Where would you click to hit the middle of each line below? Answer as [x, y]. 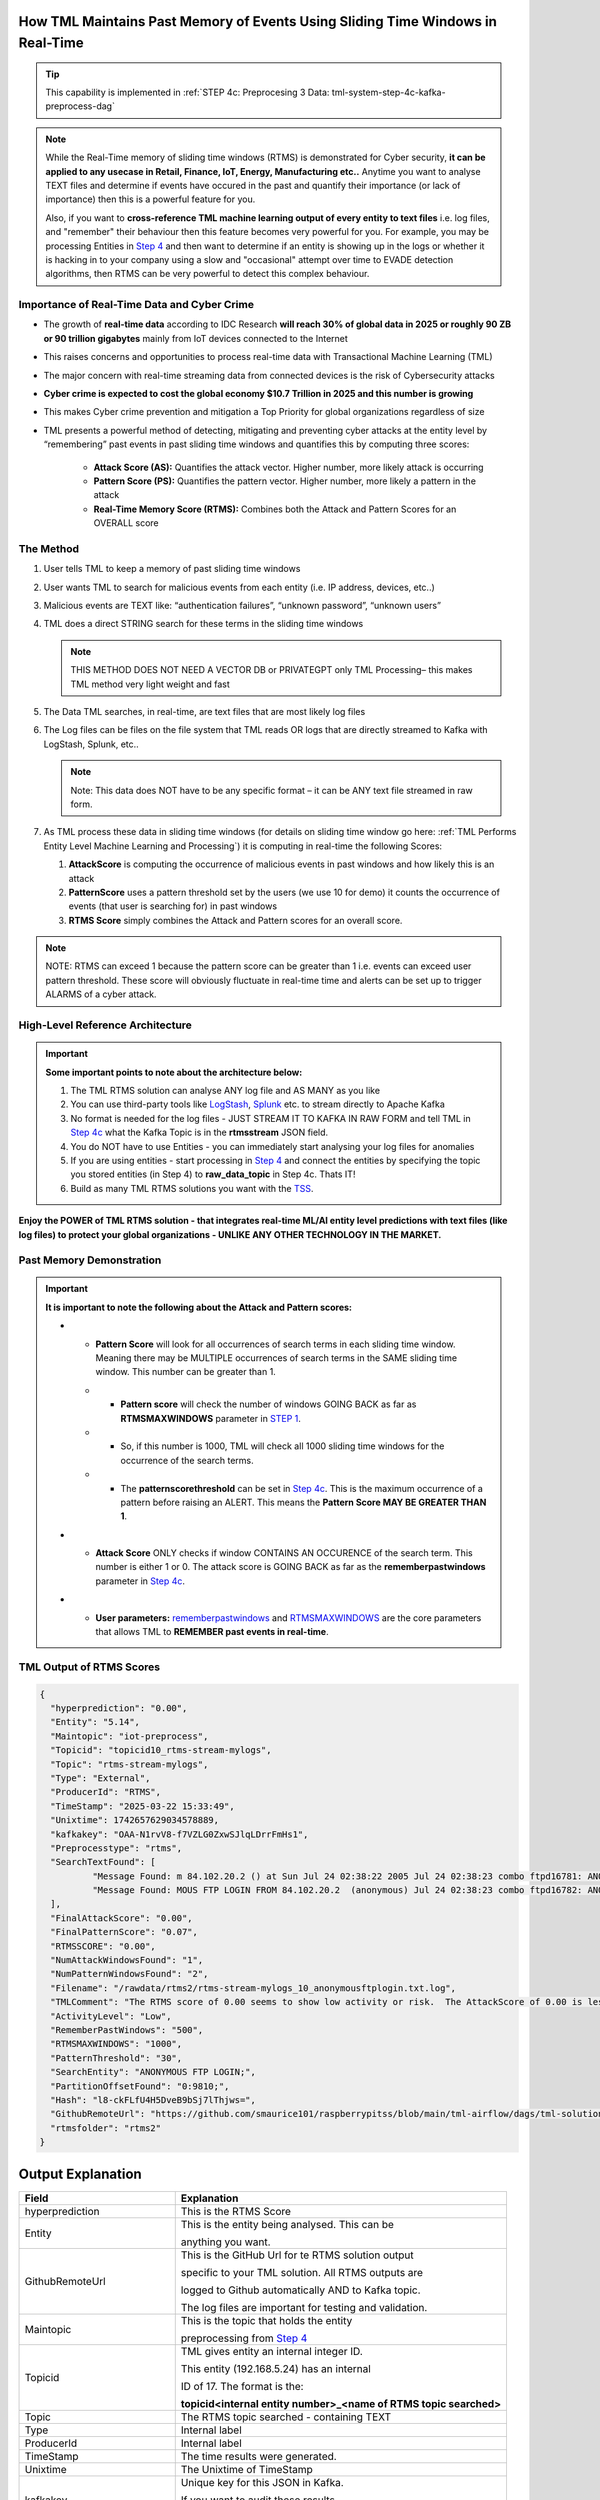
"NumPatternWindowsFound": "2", [129, 1974]
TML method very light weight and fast [150, 684]
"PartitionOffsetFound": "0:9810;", [140, 2086]
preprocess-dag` [80, 106]
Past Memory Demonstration [90, 1260]
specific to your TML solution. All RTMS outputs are [302, 2272]
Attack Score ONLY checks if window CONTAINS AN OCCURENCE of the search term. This [284, 1553]
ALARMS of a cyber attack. [101, 994]
